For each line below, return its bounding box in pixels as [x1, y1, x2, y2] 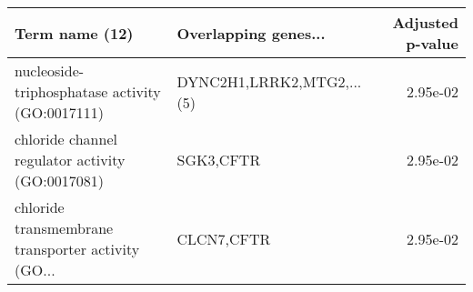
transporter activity [15, 238, 140, 259]
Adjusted [392, 12, 458, 33]
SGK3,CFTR [176, 149, 261, 170]
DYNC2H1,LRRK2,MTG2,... [176, 70, 362, 92]
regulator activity [15, 149, 126, 170]
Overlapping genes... [176, 22, 326, 44]
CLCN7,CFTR [176, 227, 271, 249]
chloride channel [15, 128, 117, 149]
